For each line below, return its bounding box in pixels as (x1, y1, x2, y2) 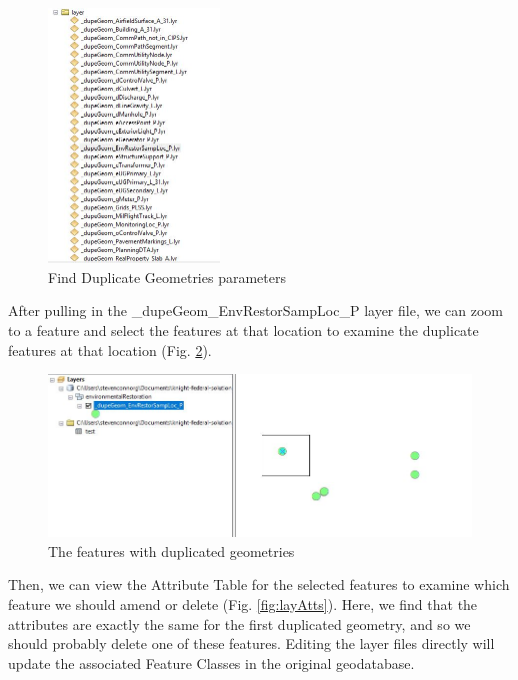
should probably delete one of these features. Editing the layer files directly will (8, 633, 495, 654)
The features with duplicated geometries (48, 540, 295, 561)
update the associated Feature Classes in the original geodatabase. (8, 652, 415, 673)
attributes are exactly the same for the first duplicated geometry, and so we (8, 613, 471, 634)
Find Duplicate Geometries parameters (48, 266, 286, 287)
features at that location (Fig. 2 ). (8, 339, 212, 360)
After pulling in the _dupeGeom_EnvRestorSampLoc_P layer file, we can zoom (8, 300, 503, 321)
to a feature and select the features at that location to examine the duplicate (8, 320, 479, 341)
